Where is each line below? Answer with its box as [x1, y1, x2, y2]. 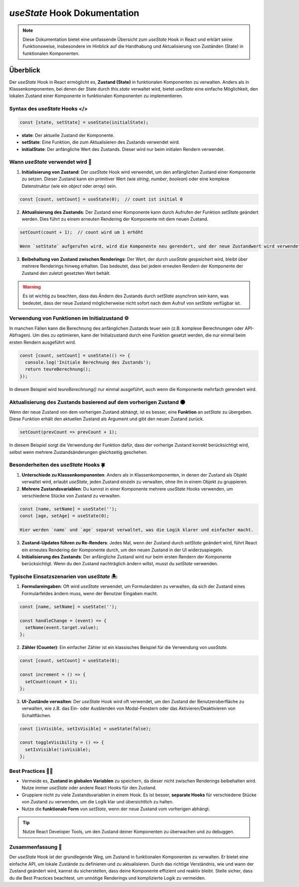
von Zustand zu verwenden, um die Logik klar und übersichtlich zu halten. [21, 799, 174, 805]
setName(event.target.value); [25, 625, 99, 630]
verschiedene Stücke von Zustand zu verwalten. [21, 493, 121, 499]
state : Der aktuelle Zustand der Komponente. [21, 132, 115, 138]
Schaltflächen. [21, 712, 52, 718]
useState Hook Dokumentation [9, 7, 140, 18]
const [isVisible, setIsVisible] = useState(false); [19, 726, 151, 732]
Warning [22, 284, 41, 290]
